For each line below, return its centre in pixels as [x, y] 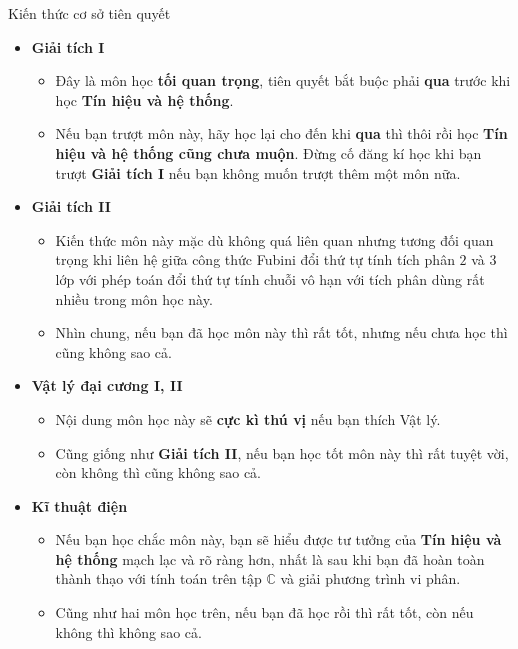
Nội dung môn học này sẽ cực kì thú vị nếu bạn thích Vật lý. [248, 418]
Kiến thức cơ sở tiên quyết [89, 13]
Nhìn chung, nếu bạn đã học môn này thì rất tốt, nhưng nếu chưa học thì [281, 332]
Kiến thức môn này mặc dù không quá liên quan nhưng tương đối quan [274, 239]
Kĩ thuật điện [79, 505]
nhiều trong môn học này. [134, 298]
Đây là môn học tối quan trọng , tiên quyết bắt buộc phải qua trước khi [283, 80]
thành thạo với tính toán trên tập [158, 578]
